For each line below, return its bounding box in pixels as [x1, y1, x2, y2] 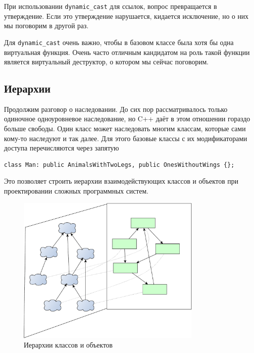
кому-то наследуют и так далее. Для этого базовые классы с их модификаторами [4, 133, 248, 143]
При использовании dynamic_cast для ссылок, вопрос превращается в [4, 1, 217, 11]
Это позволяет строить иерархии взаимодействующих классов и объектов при [4, 176, 239, 186]
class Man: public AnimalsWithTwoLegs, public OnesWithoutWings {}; [4, 161, 235, 168]
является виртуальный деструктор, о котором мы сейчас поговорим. [4, 56, 209, 67]
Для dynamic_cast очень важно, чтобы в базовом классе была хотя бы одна [4, 37, 234, 47]
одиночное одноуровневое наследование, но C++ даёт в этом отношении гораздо [4, 113, 251, 124]
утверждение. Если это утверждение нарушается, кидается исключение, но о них [4, 10, 249, 21]
